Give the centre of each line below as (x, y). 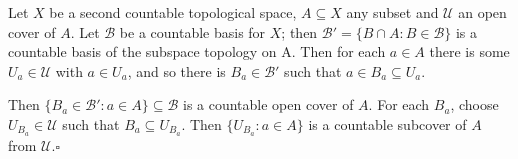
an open (482, 12)
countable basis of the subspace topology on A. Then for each (197, 51)
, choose (474, 104)
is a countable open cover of (268, 104)
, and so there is (176, 70)
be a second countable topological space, (173, 12)
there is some (469, 51)
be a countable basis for (192, 31)
